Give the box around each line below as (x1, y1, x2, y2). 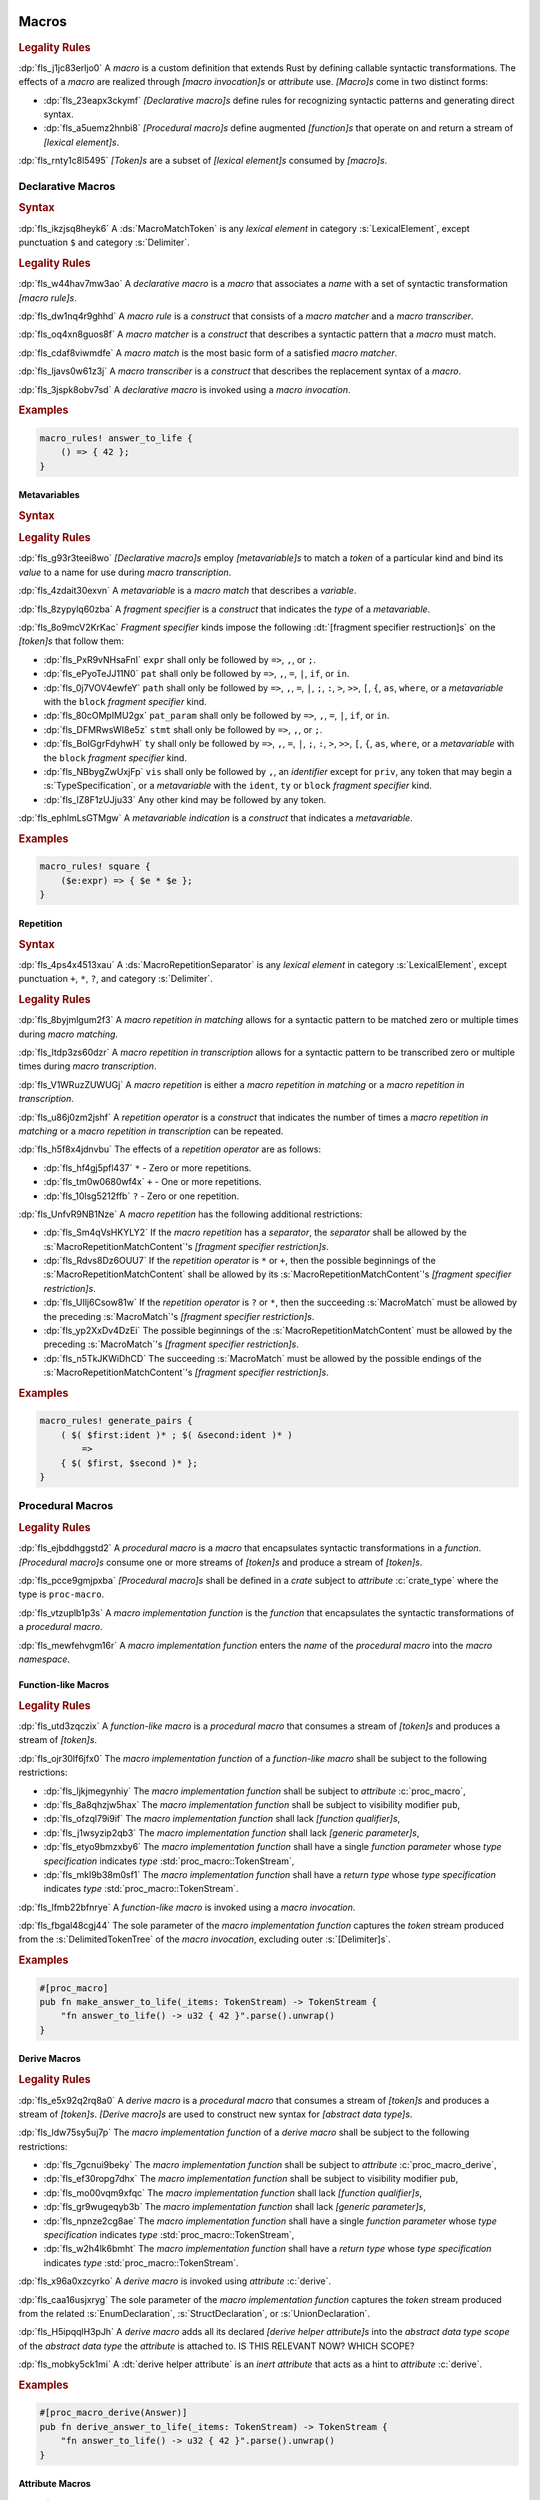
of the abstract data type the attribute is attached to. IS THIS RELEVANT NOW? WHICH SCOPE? (18, 2340, 415, 2352)
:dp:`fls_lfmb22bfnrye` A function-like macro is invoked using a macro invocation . (18, 1901, 356, 1913)
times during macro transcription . (18, 1060, 157, 1072)
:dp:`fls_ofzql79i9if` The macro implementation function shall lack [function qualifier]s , (43, 1813, 401, 1825)
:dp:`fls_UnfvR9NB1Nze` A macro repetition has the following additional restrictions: (18, 1208, 363, 1220)
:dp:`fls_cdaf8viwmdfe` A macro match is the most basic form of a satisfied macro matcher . (18, 346, 398, 359)
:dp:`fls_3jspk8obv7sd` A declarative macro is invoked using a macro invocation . (18, 383, 351, 395)
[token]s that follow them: (18, 635, 125, 647)
